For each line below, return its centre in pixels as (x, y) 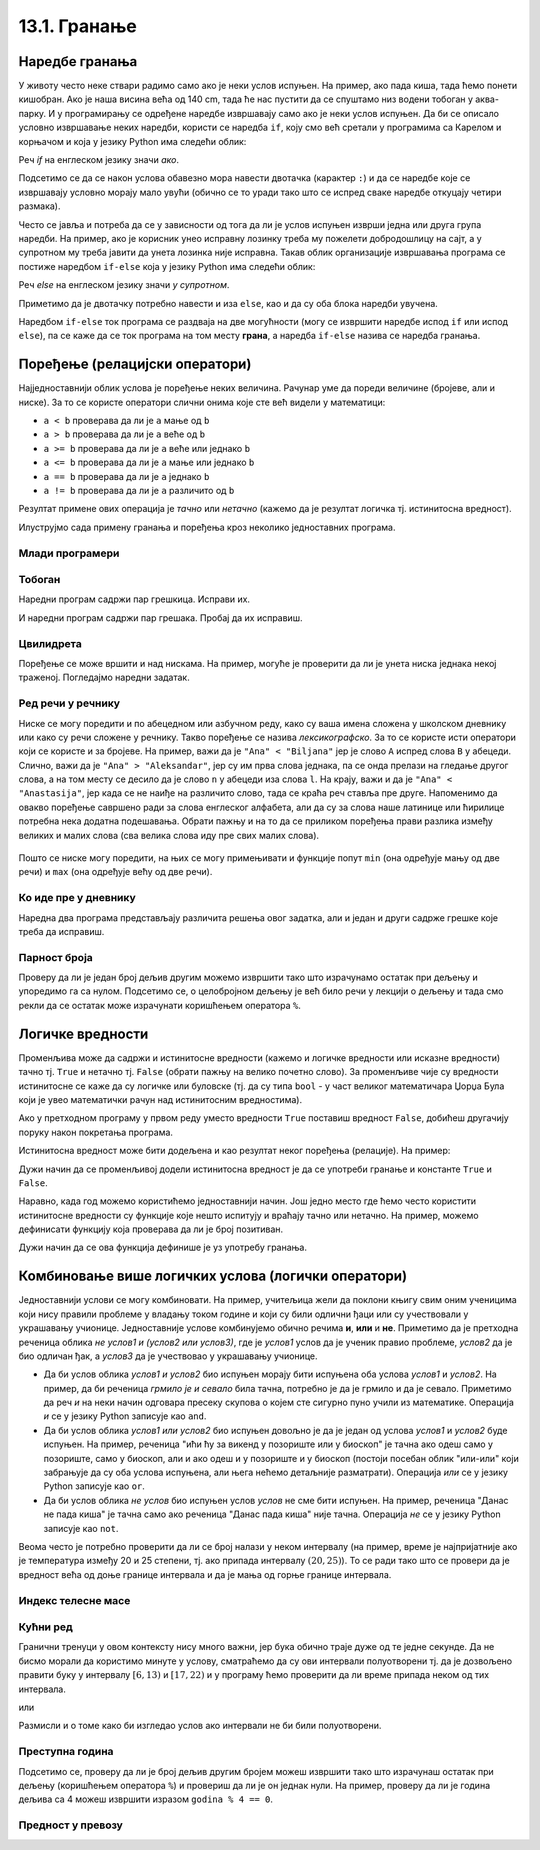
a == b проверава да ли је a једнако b (126, 476)
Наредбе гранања (78, 61)
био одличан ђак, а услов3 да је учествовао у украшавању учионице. (168, 1356)
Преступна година (66, 1752)
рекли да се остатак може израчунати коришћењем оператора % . (160, 1005)
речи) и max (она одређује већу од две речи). (115, 872)
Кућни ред (46, 1627)
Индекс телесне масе (74, 1600)
